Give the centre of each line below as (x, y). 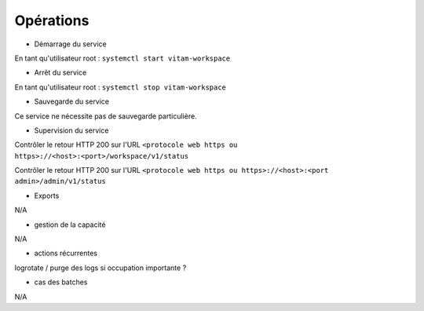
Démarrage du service (70, 44)
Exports (47, 196)
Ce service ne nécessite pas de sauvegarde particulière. (106, 116)
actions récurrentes (66, 253)
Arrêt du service (60, 73)
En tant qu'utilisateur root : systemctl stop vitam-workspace (121, 87)
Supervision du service (71, 130)
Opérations (52, 20)
